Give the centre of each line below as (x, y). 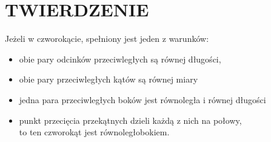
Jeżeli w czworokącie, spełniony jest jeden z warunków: (107, 39)
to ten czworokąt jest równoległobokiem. (94, 132)
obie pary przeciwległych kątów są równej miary (109, 79)
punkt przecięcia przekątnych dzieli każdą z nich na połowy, (130, 120)
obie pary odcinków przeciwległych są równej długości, (120, 59)
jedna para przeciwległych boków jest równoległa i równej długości (142, 99)
